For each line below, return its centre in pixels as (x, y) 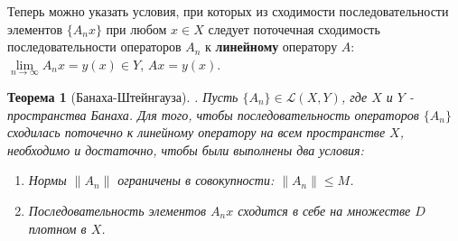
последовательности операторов (94, 46)
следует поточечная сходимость (294, 28)
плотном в (57, 228)
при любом (136, 28)
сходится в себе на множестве (324, 210)
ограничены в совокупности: (196, 180)
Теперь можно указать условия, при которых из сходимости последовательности (228, 11)
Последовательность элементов (117, 210)
